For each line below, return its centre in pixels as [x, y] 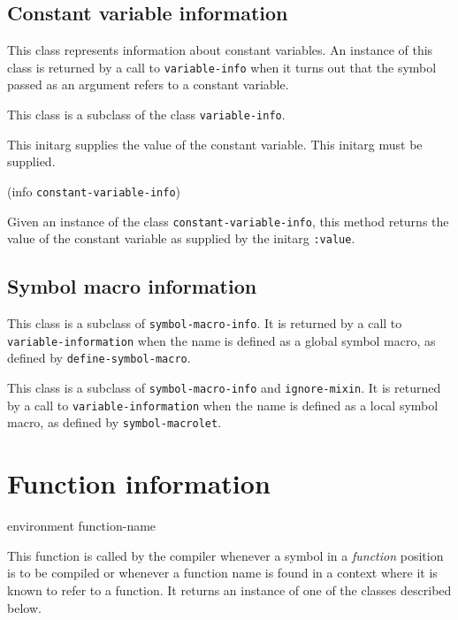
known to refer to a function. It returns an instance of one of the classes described [229, 589]
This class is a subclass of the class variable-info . [146, 115]
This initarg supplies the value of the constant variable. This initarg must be [215, 144]
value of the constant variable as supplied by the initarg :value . [181, 238]
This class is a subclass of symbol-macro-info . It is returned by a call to [205, 323]
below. [24, 607]
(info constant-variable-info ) [94, 191]
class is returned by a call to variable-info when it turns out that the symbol [222, 67]
